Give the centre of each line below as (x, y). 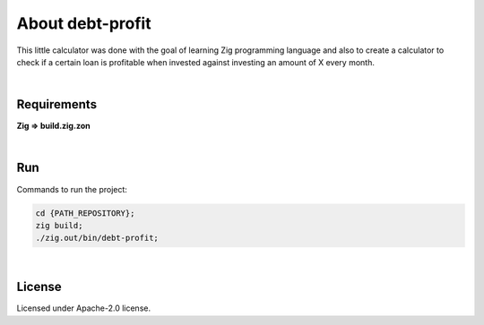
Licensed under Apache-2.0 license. (84, 308)
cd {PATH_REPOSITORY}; (85, 213)
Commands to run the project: (72, 189)
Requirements (57, 104)
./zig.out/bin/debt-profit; (97, 238)
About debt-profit (84, 23)
